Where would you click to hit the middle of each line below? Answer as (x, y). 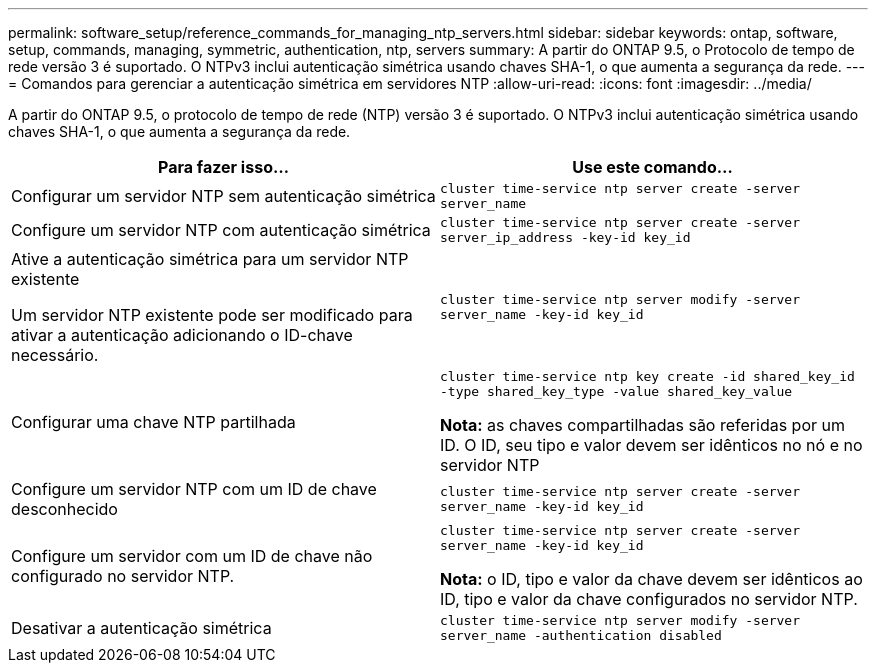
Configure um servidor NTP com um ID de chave (194, 489)
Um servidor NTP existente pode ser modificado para (212, 315)
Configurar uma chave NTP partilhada (153, 422)
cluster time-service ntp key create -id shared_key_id (647, 376)
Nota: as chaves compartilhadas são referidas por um (642, 425)
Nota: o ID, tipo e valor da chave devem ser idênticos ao (651, 579)
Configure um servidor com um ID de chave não (192, 556)
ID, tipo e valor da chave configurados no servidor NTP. (649, 599)
